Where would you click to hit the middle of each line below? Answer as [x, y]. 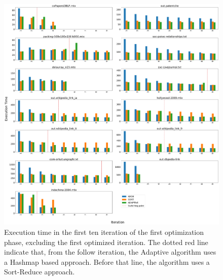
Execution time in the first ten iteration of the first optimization [104, 232]
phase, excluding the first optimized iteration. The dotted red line [106, 242]
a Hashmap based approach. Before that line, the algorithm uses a [107, 261]
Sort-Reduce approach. [40, 272]
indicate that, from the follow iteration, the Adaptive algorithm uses [110, 252]
